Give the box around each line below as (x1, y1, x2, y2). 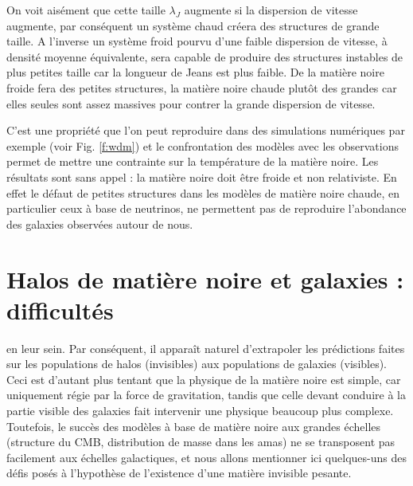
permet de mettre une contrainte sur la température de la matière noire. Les (6, 153, 379, 170)
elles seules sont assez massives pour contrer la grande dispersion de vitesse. (6, 95, 376, 112)
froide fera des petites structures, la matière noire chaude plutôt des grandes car (6, 79, 397, 96)
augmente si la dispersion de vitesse (184, 2, 358, 18)
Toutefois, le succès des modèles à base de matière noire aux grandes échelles (6, 417, 381, 434)
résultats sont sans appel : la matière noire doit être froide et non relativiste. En (6, 168, 397, 185)
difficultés (6, 293, 114, 326)
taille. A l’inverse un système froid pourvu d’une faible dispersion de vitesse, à (6, 33, 388, 49)
